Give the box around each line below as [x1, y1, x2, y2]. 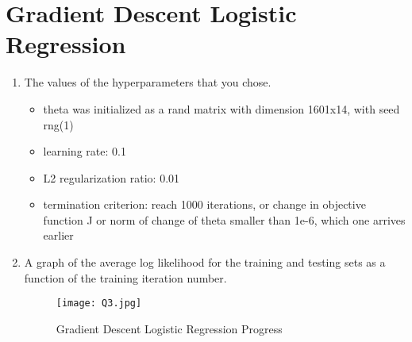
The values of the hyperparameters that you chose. [24, 74, 271, 90]
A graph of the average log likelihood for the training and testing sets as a [24, 254, 386, 271]
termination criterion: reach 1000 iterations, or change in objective [43, 196, 366, 213]
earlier [43, 227, 74, 244]
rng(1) [43, 116, 74, 133]
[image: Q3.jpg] [56, 298, 142, 309]
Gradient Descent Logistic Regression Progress [56, 320, 283, 336]
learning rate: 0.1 [43, 143, 126, 159]
